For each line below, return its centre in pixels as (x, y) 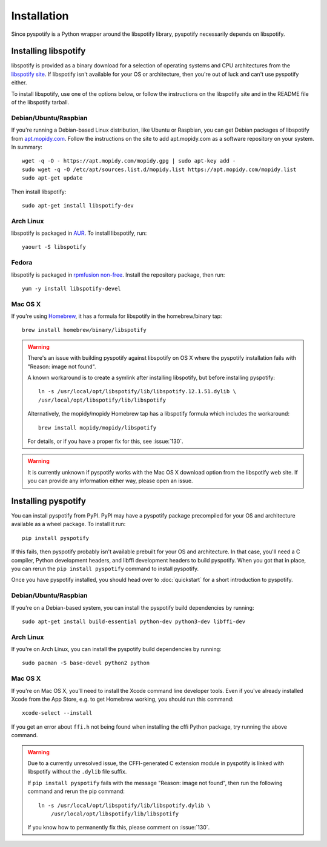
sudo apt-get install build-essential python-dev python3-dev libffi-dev (134, 621)
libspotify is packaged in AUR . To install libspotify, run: (79, 233)
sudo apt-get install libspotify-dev (78, 205)
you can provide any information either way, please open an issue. (110, 481)
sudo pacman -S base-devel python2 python (86, 663)
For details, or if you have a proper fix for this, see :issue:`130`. (106, 441)
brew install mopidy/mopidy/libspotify (97, 427)
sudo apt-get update (52, 178)
